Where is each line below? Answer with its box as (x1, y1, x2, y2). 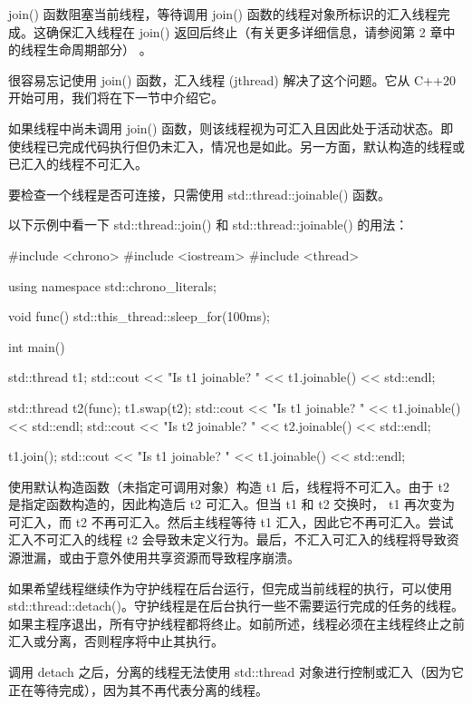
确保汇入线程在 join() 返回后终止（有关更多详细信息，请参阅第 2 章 (45, 22, 443, 41)
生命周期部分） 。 (45, 40, 152, 59)
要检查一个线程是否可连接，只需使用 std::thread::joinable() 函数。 (8, 184, 391, 203)
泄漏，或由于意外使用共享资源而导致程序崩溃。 (20, 548, 300, 567)
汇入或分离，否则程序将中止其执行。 (8, 632, 224, 651)
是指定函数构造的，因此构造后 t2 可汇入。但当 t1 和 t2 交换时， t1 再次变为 (8, 494, 456, 514)
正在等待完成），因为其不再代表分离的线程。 (8, 680, 268, 699)
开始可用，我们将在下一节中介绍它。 (8, 88, 224, 107)
